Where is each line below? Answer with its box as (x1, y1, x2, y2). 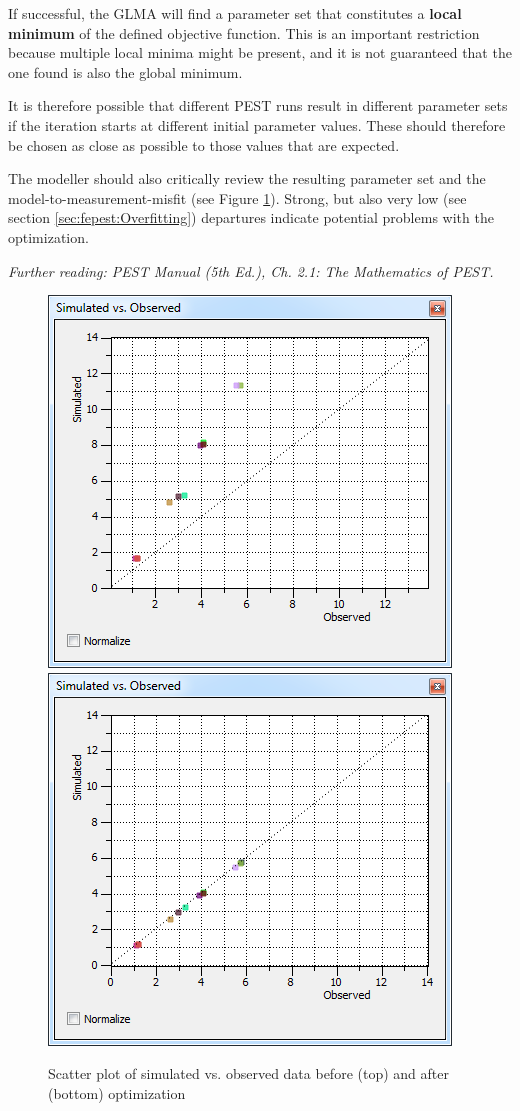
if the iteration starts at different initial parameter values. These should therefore (8, 114, 506, 135)
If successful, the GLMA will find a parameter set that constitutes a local (8, 3, 462, 23)
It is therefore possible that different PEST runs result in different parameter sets (8, 95, 508, 116)
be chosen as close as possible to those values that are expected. (8, 134, 400, 155)
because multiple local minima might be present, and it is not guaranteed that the (8, 42, 512, 63)
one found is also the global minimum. (8, 61, 243, 82)
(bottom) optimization (48, 1082, 186, 1103)
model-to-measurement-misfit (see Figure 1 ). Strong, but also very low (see (8, 187, 467, 208)
